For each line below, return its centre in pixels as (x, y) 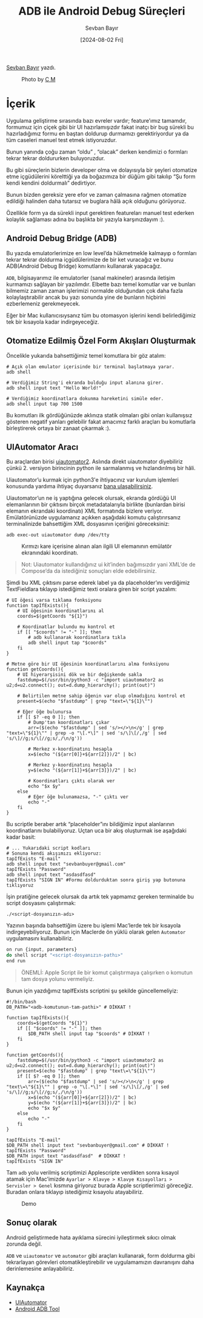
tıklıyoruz (20, 886)
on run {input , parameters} (42, 950)
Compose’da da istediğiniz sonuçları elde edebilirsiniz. (89, 571)
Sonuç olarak (32, 1223)
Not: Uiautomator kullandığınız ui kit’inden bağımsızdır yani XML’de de (108, 565)
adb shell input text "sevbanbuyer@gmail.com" (66, 864)
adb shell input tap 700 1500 (45, 404)
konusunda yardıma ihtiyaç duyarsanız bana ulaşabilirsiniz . (80, 487)
